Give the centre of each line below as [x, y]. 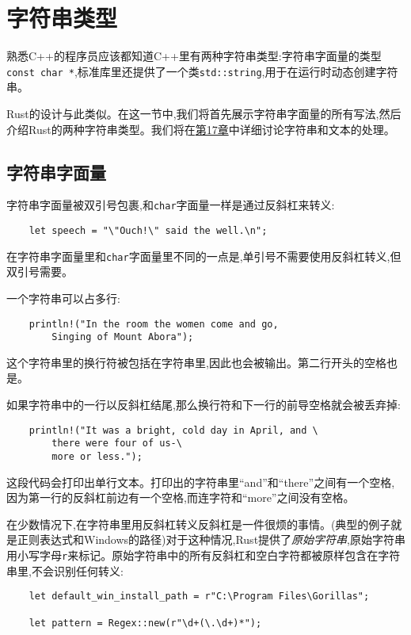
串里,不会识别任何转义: [65, 570]
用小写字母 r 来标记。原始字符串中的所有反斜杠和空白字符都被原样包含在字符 [204, 555]
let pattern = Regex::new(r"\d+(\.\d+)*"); [145, 623]
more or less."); [97, 456]
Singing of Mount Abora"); [123, 337]
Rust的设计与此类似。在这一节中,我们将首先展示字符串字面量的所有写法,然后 [204, 113]
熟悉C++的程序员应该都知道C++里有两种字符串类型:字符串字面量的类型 [194, 56]
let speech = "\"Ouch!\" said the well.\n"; [148, 231]
